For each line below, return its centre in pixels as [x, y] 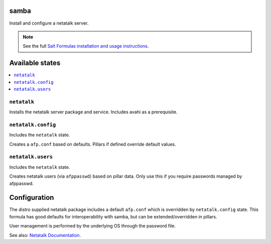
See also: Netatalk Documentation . [45, 235]
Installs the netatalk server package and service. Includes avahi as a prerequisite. [93, 112]
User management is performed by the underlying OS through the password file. [92, 226]
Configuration [32, 198]
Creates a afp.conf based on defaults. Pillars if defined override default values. [93, 144]
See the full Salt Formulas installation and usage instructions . [86, 46]
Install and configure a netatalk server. [49, 23]
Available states [35, 63]
